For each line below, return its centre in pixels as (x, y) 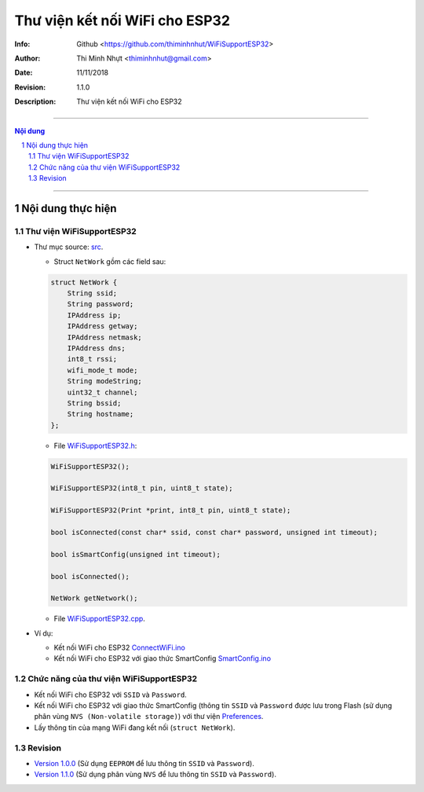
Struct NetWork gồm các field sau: (110, 261)
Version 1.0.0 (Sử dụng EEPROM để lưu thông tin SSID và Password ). (144, 763)
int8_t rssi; (92, 359)
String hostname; (101, 414)
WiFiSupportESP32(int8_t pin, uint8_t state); (142, 488)
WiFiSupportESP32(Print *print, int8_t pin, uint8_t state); (171, 510)
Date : (24, 73)
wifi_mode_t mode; (102, 370)
